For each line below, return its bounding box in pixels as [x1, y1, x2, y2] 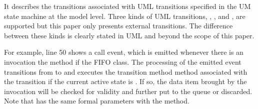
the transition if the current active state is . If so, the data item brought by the [4, 76, 247, 87]
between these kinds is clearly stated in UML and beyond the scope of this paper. [4, 30, 254, 40]
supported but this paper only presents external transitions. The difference [4, 20, 233, 31]
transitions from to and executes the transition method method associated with [4, 66, 247, 77]
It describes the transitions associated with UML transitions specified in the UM [4, 1, 251, 11]
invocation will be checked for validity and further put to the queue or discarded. [4, 86, 252, 96]
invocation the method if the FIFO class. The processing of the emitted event [4, 56, 241, 67]
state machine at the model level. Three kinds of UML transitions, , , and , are [4, 10, 245, 21]
